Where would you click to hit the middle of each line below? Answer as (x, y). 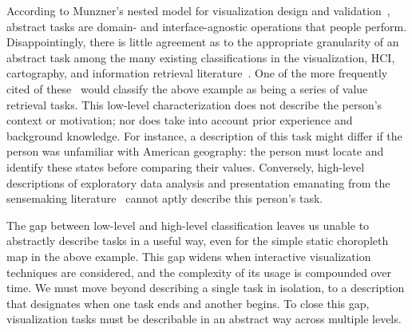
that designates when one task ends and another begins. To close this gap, (188, 303)
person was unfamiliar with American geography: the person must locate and (195, 151)
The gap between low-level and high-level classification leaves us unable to (188, 225)
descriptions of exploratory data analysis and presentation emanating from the (198, 182)
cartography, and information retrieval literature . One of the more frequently (197, 73)
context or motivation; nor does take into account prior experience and (180, 120)
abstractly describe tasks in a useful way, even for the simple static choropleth (198, 241)
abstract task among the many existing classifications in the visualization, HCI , (201, 57)
